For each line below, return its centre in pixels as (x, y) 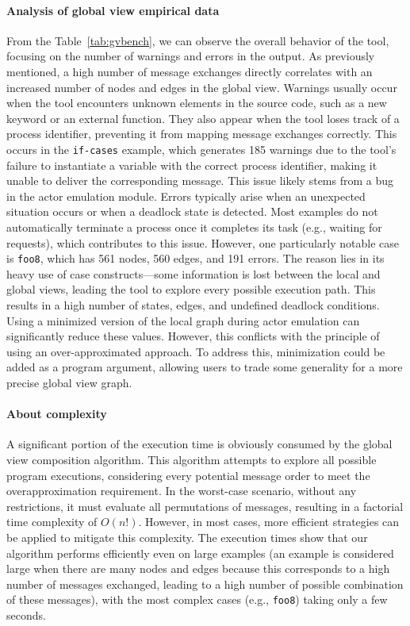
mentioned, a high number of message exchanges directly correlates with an (190, 71)
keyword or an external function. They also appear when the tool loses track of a (203, 118)
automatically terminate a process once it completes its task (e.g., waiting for (194, 227)
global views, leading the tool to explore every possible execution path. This (191, 289)
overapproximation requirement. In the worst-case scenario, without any (182, 491)
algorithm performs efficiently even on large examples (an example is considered (200, 553)
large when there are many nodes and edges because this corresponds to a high (198, 568)
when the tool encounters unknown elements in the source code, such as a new (197, 103)
